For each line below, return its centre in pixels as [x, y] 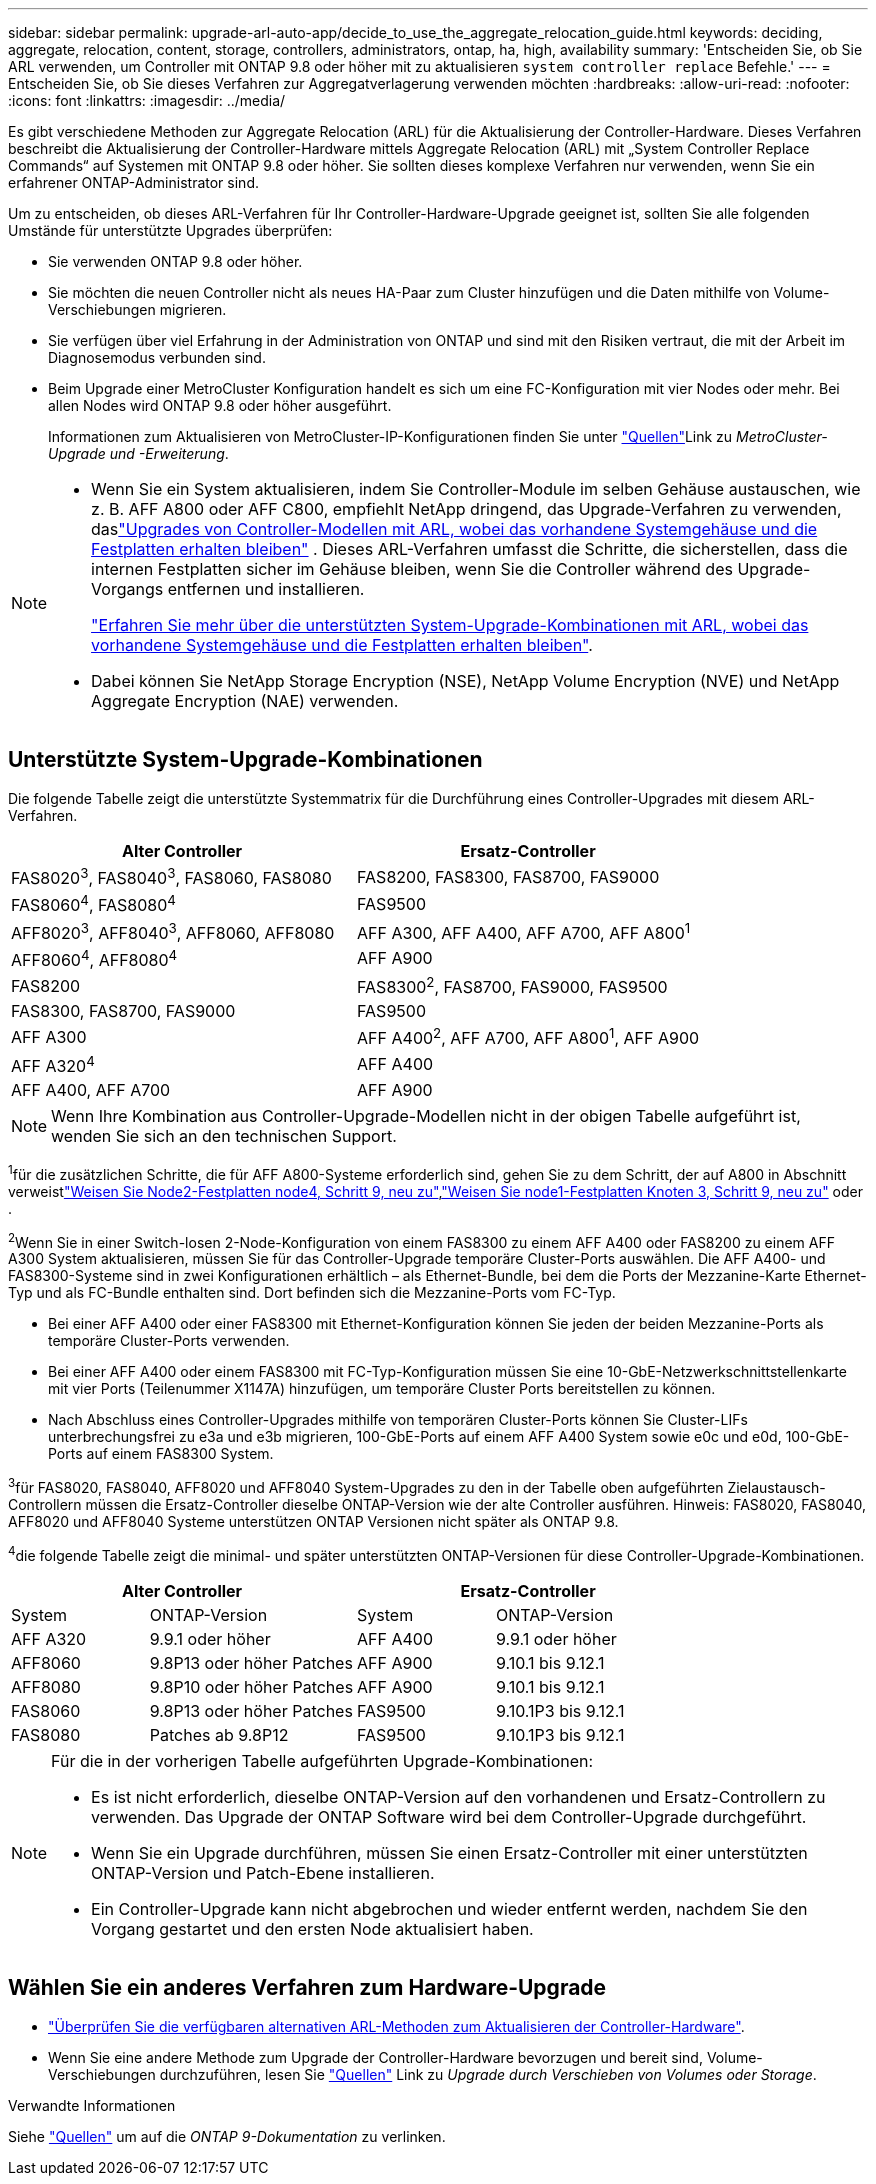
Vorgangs [127, 589]
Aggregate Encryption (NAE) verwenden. [245, 701]
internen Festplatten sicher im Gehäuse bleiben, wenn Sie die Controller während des [412, 569]
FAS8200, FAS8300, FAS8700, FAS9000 [508, 876]
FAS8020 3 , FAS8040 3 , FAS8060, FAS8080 [171, 876]
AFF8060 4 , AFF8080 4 [94, 958]
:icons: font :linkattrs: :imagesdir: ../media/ [147, 100]
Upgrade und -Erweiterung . [138, 453]
